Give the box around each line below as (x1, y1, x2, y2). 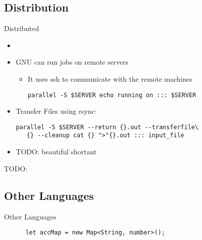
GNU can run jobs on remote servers (15, 57, 128, 67)
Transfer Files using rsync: (15, 106, 97, 116)
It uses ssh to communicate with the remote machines (27, 73, 192, 84)
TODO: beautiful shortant (15, 146, 97, 157)
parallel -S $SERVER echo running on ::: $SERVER (27, 91, 196, 99)
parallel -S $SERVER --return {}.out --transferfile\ (15, 123, 198, 131)
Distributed (4, 23, 39, 34)
